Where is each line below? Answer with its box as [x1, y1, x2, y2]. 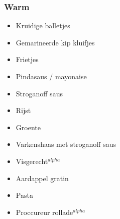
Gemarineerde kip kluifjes [16, 37, 95, 47]
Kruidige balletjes [16, 20, 70, 31]
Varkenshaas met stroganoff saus [16, 139, 116, 149]
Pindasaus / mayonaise [16, 71, 87, 81]
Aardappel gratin [16, 173, 69, 183]
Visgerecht [16, 155, 48, 166]
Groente [16, 122, 41, 132]
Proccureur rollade [16, 206, 73, 217]
